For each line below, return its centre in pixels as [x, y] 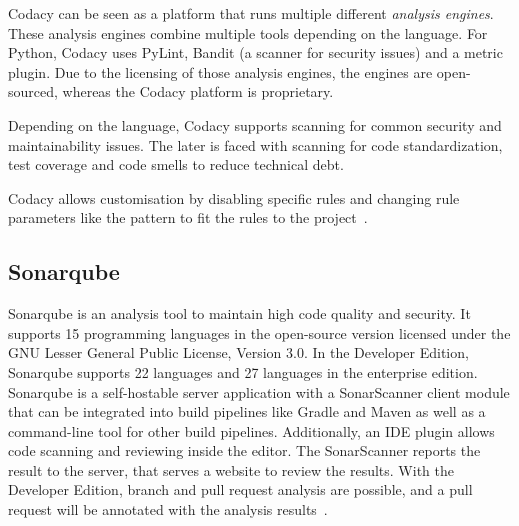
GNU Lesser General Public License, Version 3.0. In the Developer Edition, [238, 352]
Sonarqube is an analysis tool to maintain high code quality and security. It [239, 313]
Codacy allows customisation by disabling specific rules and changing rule [234, 197]
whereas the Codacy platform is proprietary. [198, 91]
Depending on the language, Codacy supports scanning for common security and [255, 124]
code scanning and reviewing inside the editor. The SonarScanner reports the [244, 450]
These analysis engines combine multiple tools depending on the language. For [248, 32]
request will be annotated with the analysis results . [168, 509]
